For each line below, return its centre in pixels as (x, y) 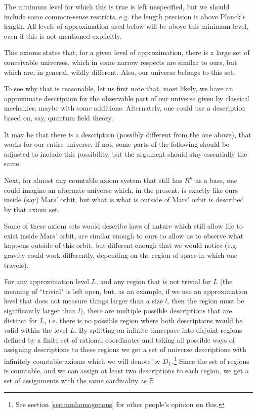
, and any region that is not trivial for (153, 281)
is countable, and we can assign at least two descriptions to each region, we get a (127, 371)
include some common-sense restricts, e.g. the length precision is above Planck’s (125, 16)
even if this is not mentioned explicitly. (63, 35)
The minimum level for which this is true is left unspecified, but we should (117, 6)
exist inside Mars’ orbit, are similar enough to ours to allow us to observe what (124, 235)
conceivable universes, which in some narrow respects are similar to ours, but (121, 62)
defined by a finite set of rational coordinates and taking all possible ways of (120, 339)
